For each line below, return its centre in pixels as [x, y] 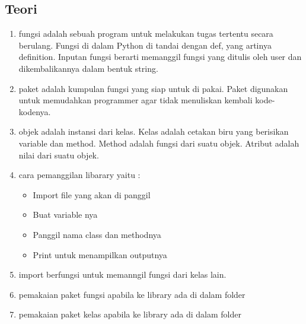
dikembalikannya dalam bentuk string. [88, 68]
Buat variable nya [65, 215]
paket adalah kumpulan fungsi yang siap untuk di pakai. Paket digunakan [153, 88]
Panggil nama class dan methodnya [97, 234]
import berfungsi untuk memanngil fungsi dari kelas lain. [122, 274]
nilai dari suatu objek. [59, 155]
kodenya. [35, 111]
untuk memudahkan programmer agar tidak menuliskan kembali [136, 100]
